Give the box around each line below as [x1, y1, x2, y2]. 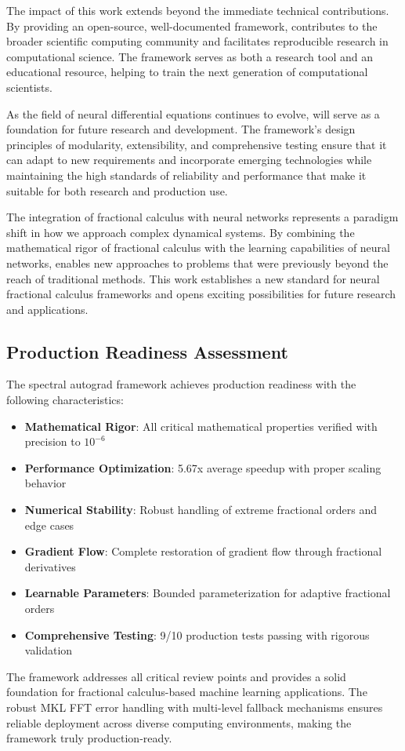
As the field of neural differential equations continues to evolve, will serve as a [6, 105, 380, 122]
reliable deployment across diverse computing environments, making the [6, 714, 352, 731]
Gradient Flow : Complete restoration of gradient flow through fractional [24, 543, 382, 560]
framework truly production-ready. [6, 730, 172, 746]
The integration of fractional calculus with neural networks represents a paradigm [6, 209, 399, 225]
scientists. [6, 78, 52, 95]
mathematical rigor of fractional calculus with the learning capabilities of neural [6, 239, 390, 256]
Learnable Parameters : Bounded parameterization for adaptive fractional [24, 585, 391, 601]
